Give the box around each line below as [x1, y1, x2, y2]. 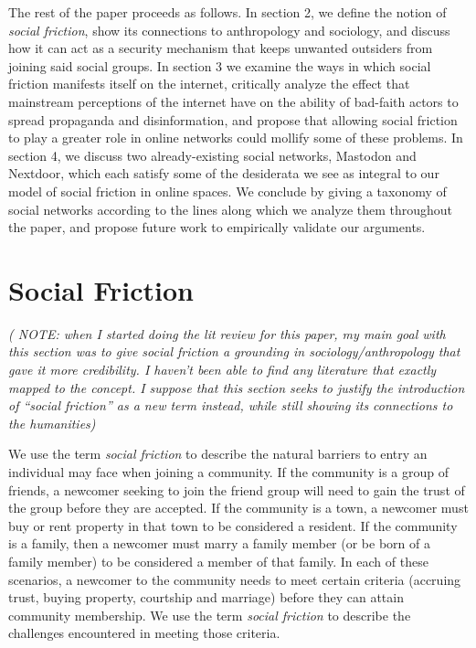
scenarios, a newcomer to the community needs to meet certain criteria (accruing [8, 569, 461, 589]
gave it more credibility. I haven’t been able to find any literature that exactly [8, 360, 437, 379]
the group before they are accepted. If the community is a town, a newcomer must [8, 498, 469, 517]
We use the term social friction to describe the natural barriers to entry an [8, 444, 428, 463]
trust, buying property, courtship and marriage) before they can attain [8, 588, 404, 607]
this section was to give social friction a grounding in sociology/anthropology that [8, 342, 460, 361]
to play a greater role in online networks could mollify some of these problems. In [8, 128, 463, 147]
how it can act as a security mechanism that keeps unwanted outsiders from [8, 38, 433, 58]
